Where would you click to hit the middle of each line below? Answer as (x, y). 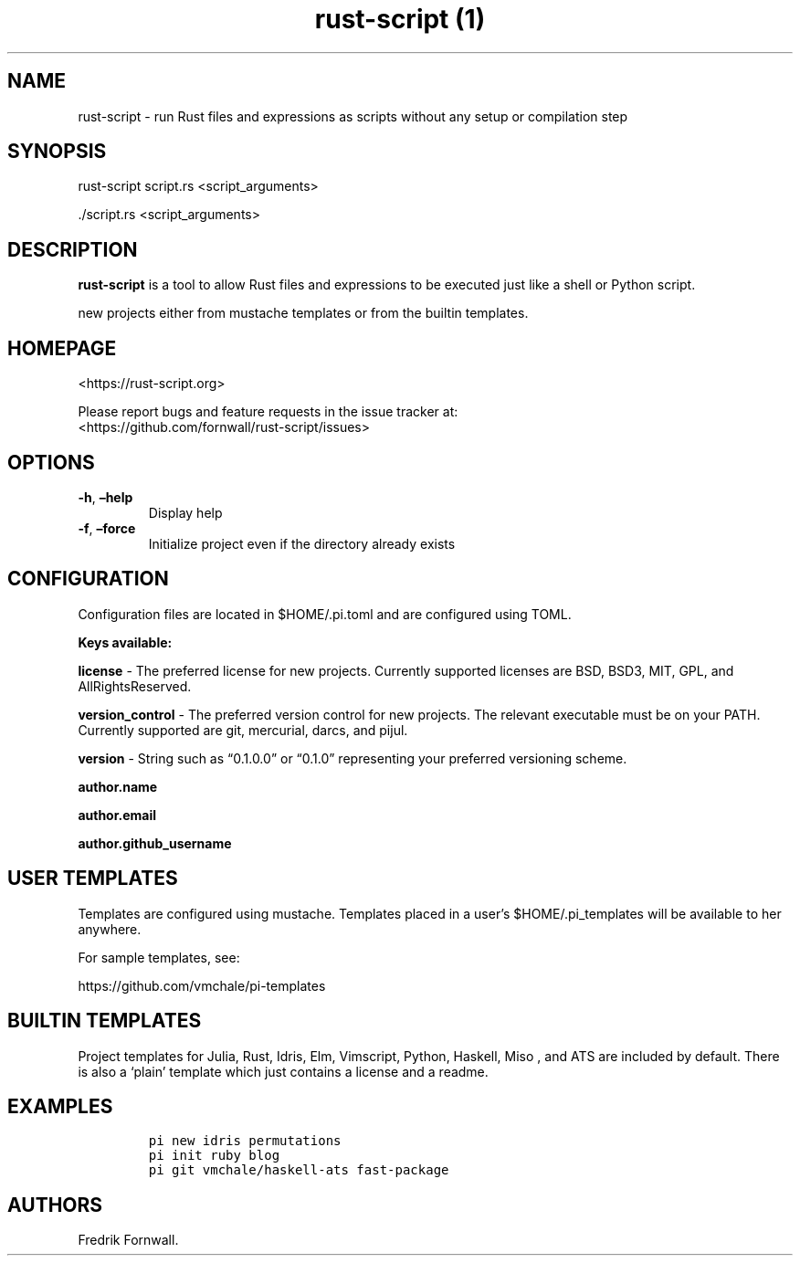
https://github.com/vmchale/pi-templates (202, 985)
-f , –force (107, 528)
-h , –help (105, 497)
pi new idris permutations (245, 1141)
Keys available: (125, 642)
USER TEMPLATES (93, 879)
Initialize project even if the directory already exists (302, 543)
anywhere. (110, 929)
